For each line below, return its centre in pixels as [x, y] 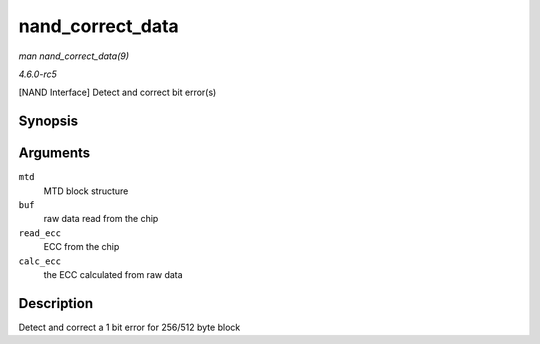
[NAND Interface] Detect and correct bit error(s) [117, 92]
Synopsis [48, 121]
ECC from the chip [81, 247]
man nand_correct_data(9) [74, 56]
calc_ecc [40, 261]
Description [56, 303]
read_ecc [40, 233]
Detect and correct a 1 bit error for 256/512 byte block [129, 327]
